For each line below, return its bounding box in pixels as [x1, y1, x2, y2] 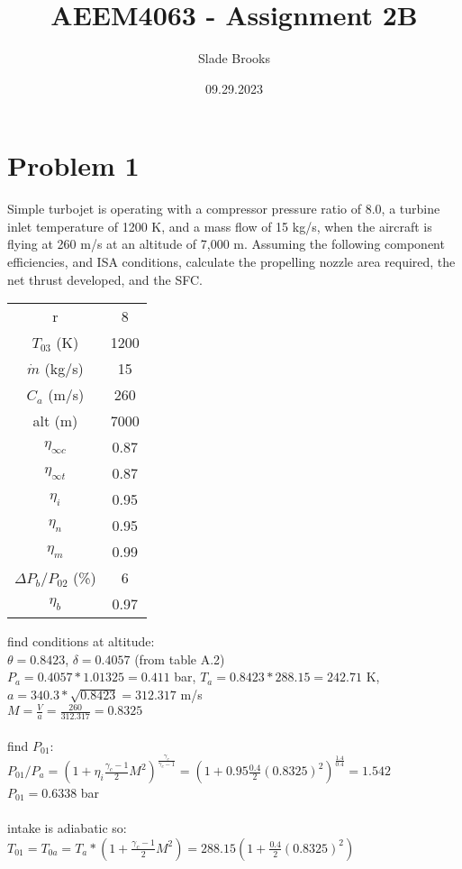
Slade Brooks [197, 49, 271, 68]
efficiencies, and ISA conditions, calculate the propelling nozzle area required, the [7, 252, 456, 271]
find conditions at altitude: [7, 632, 155, 651]
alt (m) [32, 410, 78, 432]
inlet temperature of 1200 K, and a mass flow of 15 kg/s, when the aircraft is [7, 216, 432, 235]
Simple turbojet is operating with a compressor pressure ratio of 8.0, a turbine [7, 199, 440, 218]
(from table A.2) [134, 649, 225, 668]
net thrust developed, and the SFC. [7, 270, 203, 288]
